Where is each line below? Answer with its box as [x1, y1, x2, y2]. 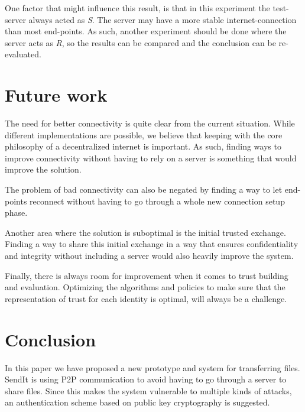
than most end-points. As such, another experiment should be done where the [5, 25, 287, 37]
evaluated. [5, 48, 41, 60]
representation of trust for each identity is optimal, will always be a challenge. [5, 292, 287, 304]
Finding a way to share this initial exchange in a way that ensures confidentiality [5, 238, 298, 250]
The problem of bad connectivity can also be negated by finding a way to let [5, 183, 283, 196]
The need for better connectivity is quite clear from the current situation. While [5, 117, 295, 129]
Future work [5, 83, 108, 107]
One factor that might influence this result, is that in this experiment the [5, 2, 270, 14]
